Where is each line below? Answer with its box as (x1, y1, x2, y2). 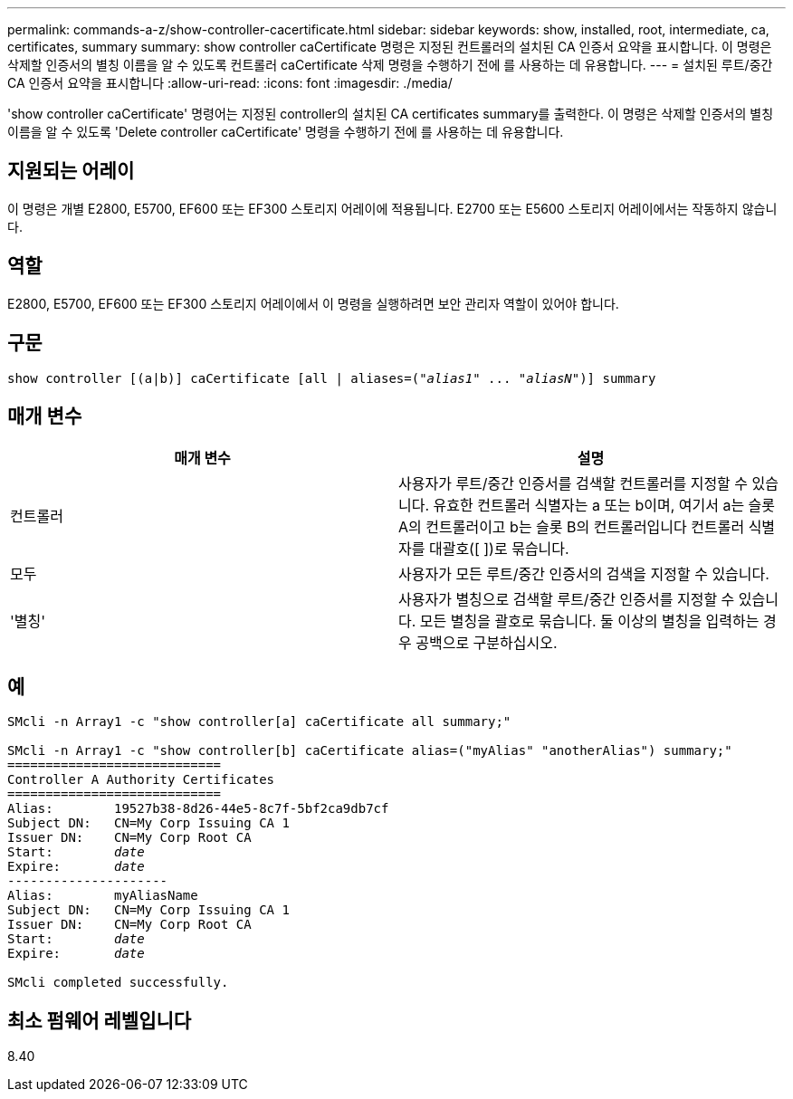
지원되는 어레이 (7, 159, 135, 183)
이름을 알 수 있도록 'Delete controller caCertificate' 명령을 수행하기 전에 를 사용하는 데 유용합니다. (7, 124, 564, 139)
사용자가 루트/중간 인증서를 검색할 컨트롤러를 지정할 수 (398, 474, 749, 493)
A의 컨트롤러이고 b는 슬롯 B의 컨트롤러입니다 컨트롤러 (398, 518, 745, 537)
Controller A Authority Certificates (7, 772, 275, 788)
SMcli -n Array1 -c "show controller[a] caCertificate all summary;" (7, 714, 511, 730)
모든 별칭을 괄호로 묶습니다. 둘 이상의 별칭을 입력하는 (419, 612, 760, 631)
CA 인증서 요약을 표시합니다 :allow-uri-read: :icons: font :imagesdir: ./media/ (7, 75, 453, 91)
